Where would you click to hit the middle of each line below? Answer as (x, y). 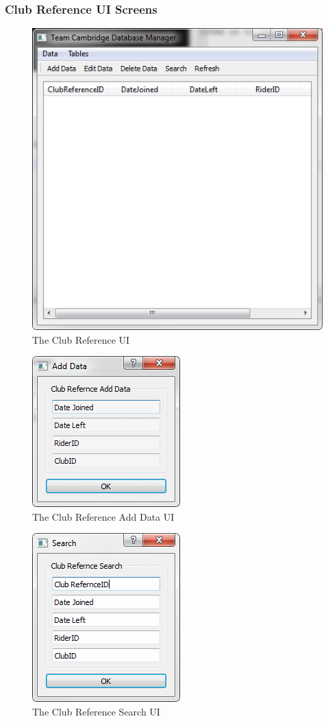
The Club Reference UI (81, 339)
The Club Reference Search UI (96, 712)
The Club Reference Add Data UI (103, 516)
